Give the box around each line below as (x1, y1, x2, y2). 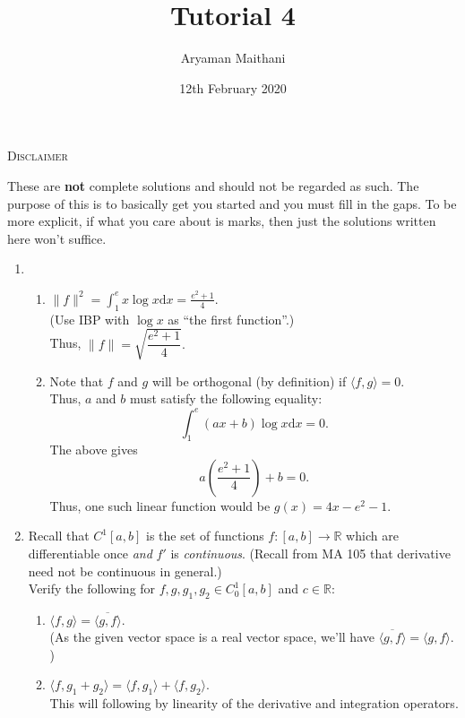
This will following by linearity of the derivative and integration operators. (49, 694, 459, 713)
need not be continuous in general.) (28, 561, 222, 580)
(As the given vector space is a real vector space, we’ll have (49, 627, 375, 646)
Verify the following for (28, 579, 156, 598)
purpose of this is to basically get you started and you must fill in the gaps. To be (7, 194, 457, 212)
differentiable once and (28, 544, 152, 563)
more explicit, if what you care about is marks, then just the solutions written (7, 212, 436, 230)
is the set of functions (146, 526, 264, 545)
